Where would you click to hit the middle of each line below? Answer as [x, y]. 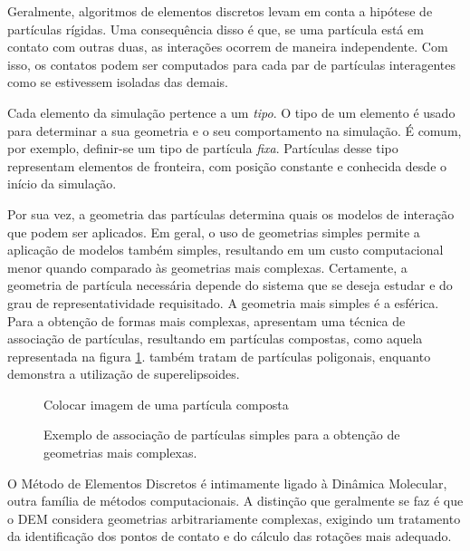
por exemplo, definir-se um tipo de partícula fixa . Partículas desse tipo [203, 148]
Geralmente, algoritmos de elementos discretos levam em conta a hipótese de [220, 11]
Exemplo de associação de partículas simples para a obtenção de [222, 435]
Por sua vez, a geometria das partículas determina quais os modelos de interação [231, 213]
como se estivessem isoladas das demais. [118, 82]
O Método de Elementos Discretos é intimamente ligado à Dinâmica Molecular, [227, 483]
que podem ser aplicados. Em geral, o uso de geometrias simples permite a [214, 232]
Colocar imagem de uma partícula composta [166, 404]
